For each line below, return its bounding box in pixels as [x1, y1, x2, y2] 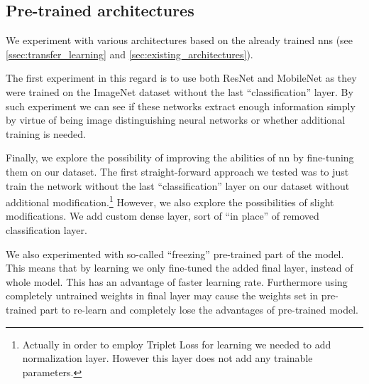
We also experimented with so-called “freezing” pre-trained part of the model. [6, 246, 344, 261]
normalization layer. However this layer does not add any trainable [22, 351, 313, 366]
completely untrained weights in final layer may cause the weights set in [6, 288, 319, 303]
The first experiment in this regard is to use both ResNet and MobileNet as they [6, 70, 357, 85]
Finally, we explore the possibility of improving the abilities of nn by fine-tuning [6, 150, 354, 165]
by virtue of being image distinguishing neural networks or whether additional [6, 112, 346, 127]
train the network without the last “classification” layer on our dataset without [6, 178, 350, 193]
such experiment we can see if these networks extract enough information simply [6, 98, 356, 113]
